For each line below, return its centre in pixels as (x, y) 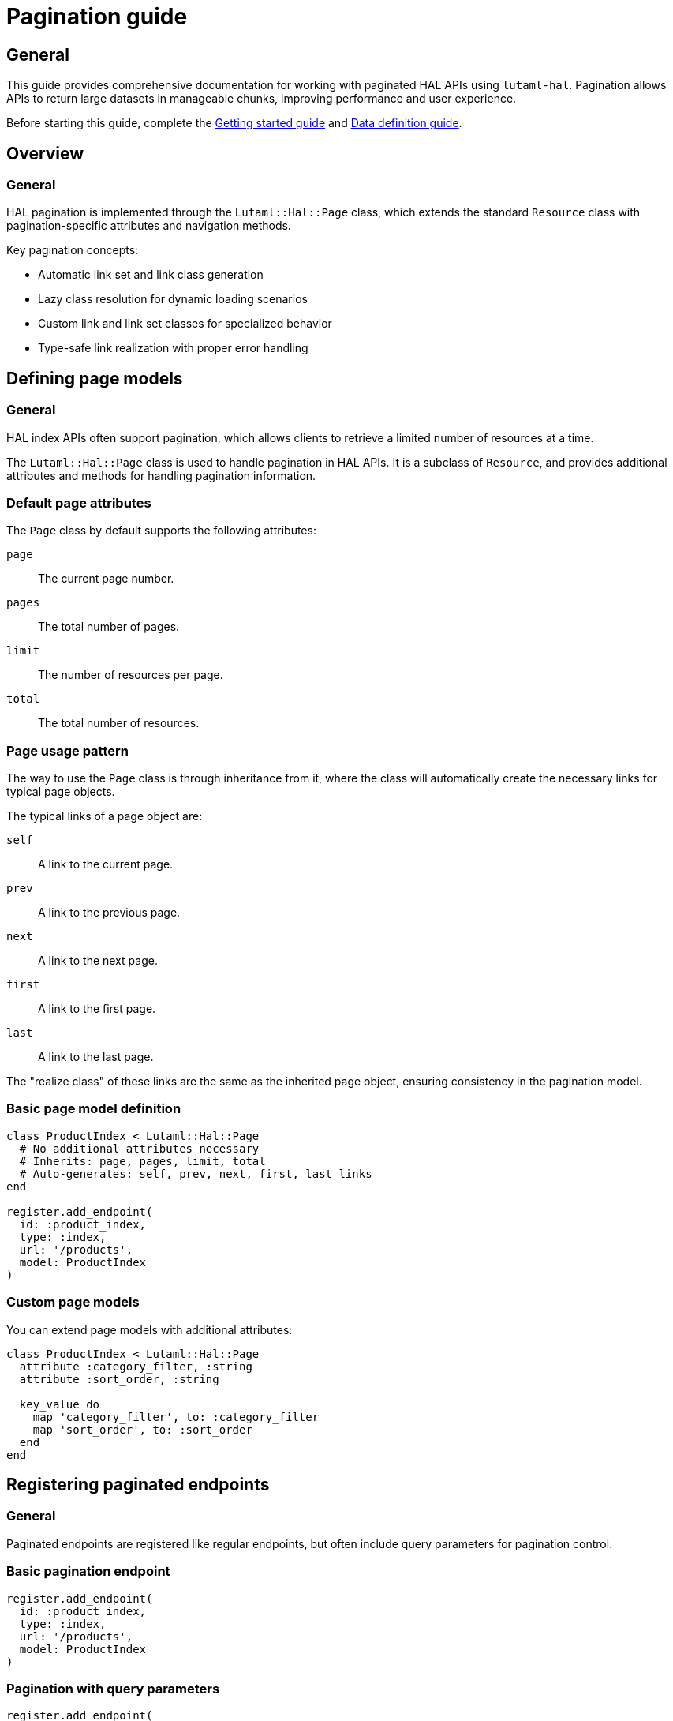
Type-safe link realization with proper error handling (173, 348)
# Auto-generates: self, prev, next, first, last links (196, 1174)
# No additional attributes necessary (139, 1148)
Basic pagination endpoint (88, 1571)
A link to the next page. (98, 961)
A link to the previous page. (109, 913)
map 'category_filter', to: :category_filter (176, 1417)
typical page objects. (61, 792)
